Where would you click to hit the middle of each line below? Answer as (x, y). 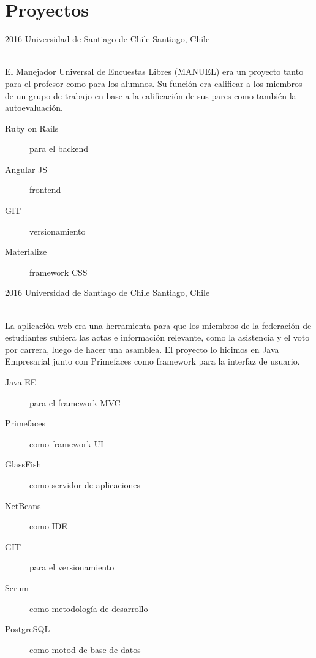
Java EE (21, 382)
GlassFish (23, 464)
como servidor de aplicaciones (85, 484)
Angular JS (26, 169)
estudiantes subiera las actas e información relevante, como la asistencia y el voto (157, 337)
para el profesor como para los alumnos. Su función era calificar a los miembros (154, 83)
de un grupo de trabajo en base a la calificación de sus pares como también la (151, 95)
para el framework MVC (75, 402)
